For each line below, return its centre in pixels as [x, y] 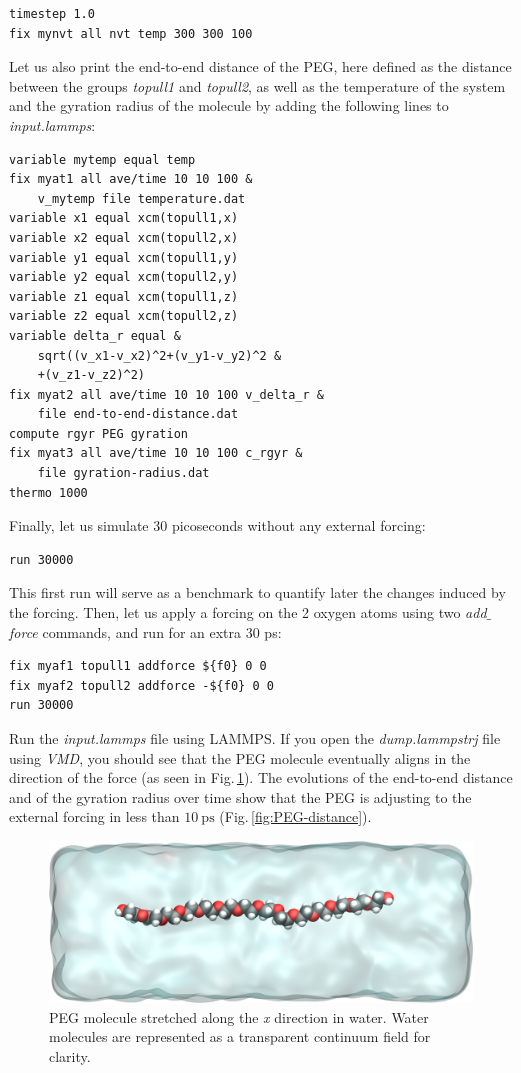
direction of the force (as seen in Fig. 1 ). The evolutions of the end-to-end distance [261, 777]
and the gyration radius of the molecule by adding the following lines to [229, 105]
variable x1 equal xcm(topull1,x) [124, 218]
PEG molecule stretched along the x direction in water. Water [239, 1016]
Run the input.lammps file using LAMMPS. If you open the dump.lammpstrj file [255, 738]
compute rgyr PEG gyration [98, 433]
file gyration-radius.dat [123, 473]
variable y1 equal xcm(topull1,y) [124, 257]
